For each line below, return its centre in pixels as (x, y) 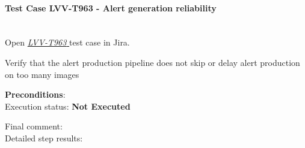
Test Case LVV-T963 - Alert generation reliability (111, 7)
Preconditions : (35, 94)
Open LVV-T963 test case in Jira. (67, 42)
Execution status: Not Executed (68, 106)
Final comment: (34, 126)
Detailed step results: (44, 138)
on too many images (42, 74)
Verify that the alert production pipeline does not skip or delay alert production (152, 62)
